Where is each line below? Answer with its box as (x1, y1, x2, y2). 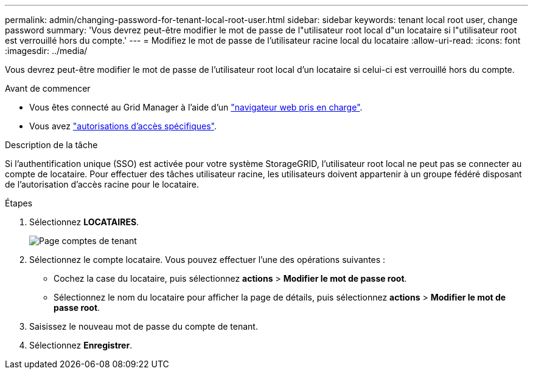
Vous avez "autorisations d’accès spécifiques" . (29, 121, 217, 131)
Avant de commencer (5, 83, 91, 93)
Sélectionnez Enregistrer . (29, 340, 133, 350)
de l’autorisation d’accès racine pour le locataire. (5, 179, 200, 189)
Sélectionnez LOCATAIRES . (29, 217, 139, 227)
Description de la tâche (5, 140, 98, 150)
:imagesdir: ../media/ (5, 46, 88, 56)
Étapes (5, 198, 33, 208)
